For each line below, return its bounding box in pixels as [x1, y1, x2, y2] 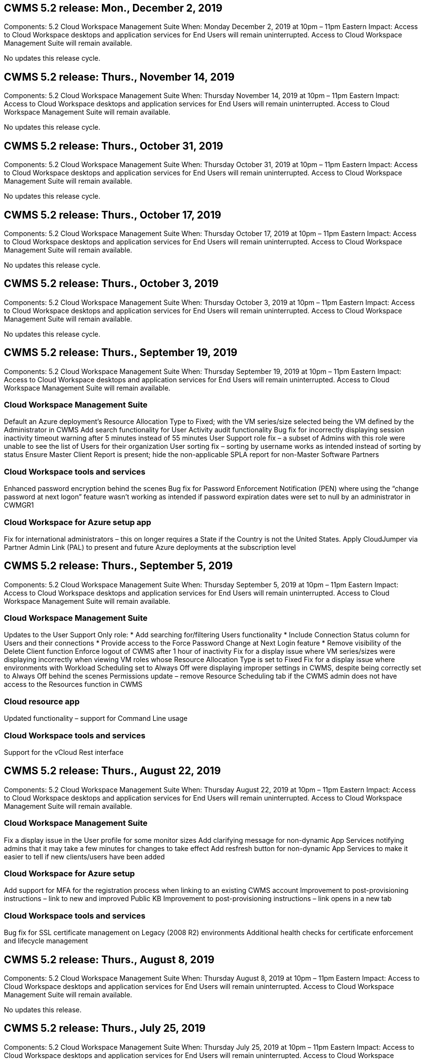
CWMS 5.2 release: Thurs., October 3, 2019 [4, 277, 219, 290]
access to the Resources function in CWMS [4, 680, 143, 689]
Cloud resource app [4, 696, 80, 706]
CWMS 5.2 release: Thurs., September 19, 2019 [4, 346, 238, 359]
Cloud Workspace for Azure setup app [4, 517, 151, 527]
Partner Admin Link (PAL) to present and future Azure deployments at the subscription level [4, 543, 296, 551]
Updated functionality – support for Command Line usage [4, 714, 188, 723]
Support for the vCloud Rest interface [4, 748, 124, 756]
